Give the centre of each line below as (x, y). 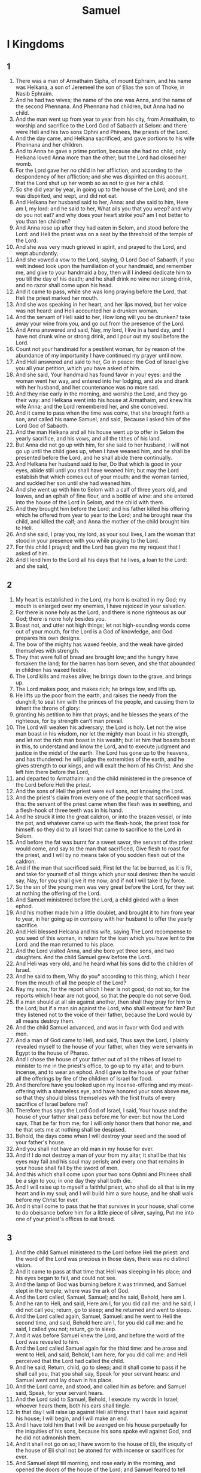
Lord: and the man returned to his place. (65, 944)
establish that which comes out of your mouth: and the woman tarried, (102, 477)
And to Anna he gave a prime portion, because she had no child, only (101, 151)
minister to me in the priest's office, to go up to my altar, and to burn (100, 1066)
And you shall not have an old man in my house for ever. (85, 1148)
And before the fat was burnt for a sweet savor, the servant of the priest (104, 842)
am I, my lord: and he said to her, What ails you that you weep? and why (104, 209)
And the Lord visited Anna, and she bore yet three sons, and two (95, 951)
